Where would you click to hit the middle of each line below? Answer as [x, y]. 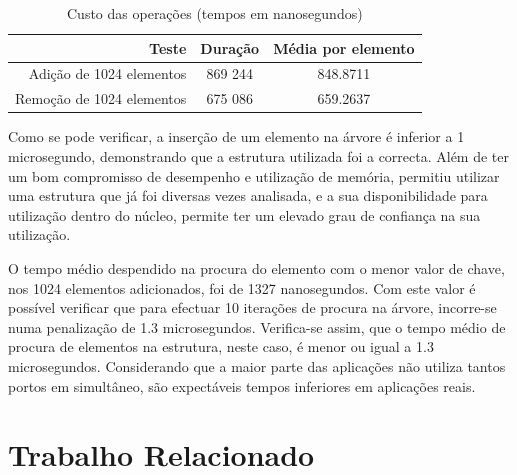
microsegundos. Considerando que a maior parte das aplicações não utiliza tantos [257, 365]
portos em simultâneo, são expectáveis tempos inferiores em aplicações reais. [242, 385]
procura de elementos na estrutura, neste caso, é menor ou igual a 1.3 [221, 346]
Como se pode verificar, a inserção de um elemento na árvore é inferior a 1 [236, 136]
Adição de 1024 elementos [107, 73]
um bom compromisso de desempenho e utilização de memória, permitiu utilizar [254, 175]
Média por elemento [344, 47]
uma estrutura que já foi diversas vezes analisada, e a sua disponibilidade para [248, 195]
